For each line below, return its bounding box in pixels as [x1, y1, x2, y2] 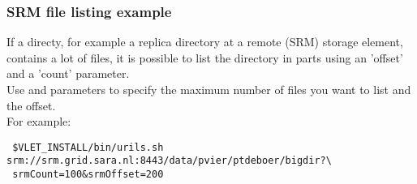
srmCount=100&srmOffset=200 [12, 169, 164, 181]
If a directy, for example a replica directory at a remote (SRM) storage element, [6, 33, 403, 50]
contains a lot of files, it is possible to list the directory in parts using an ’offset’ [6, 49, 403, 66]
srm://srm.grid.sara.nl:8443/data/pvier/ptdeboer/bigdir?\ [6, 155, 332, 167]
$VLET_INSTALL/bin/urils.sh [12, 141, 164, 153]
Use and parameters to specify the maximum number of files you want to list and [6, 81, 411, 97]
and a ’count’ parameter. [6, 65, 130, 82]
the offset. [6, 96, 56, 113]
